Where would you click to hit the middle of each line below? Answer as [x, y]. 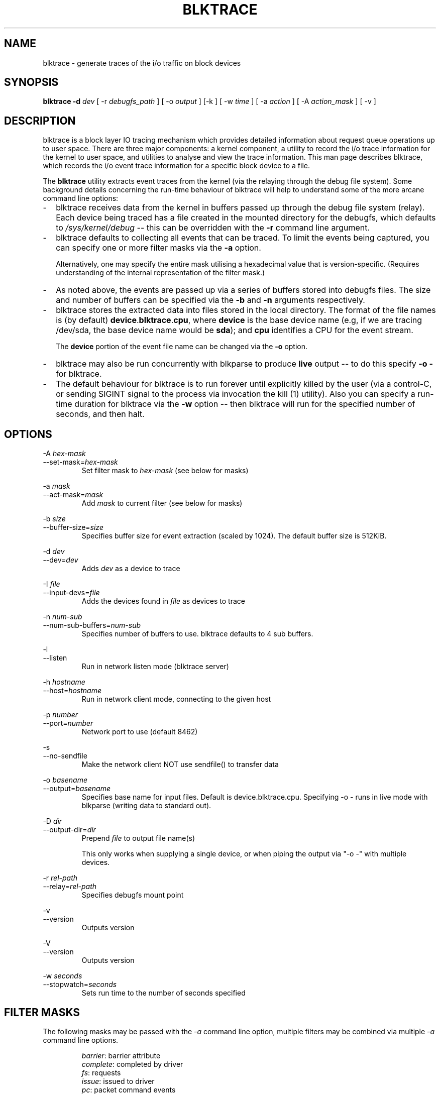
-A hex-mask [64, 454]
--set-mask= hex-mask [80, 462]
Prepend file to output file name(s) [138, 838]
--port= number [68, 723]
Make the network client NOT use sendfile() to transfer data [180, 764]
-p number [61, 715]
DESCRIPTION [40, 121]
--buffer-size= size [73, 527]
